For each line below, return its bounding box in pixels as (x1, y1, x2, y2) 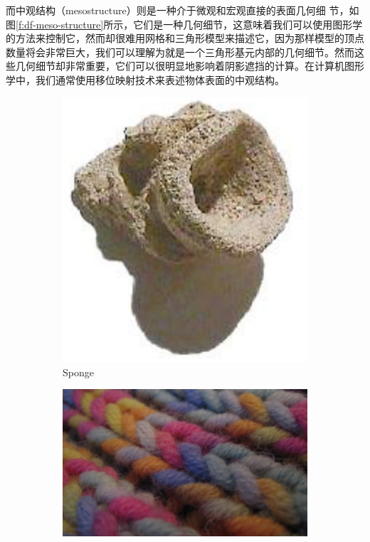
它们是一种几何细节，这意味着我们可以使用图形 (133, 16, 353, 31)
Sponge (63, 364, 94, 379)
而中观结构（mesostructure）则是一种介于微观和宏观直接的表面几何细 (6, 3, 326, 17)
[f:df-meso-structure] (16, 16, 104, 31)
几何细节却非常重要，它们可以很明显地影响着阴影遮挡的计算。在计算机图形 (15, 58, 364, 73)
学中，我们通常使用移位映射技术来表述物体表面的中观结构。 (6, 72, 285, 87)
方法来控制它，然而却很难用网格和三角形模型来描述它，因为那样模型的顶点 (15, 31, 364, 46)
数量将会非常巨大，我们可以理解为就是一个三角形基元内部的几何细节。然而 (6, 44, 354, 59)
